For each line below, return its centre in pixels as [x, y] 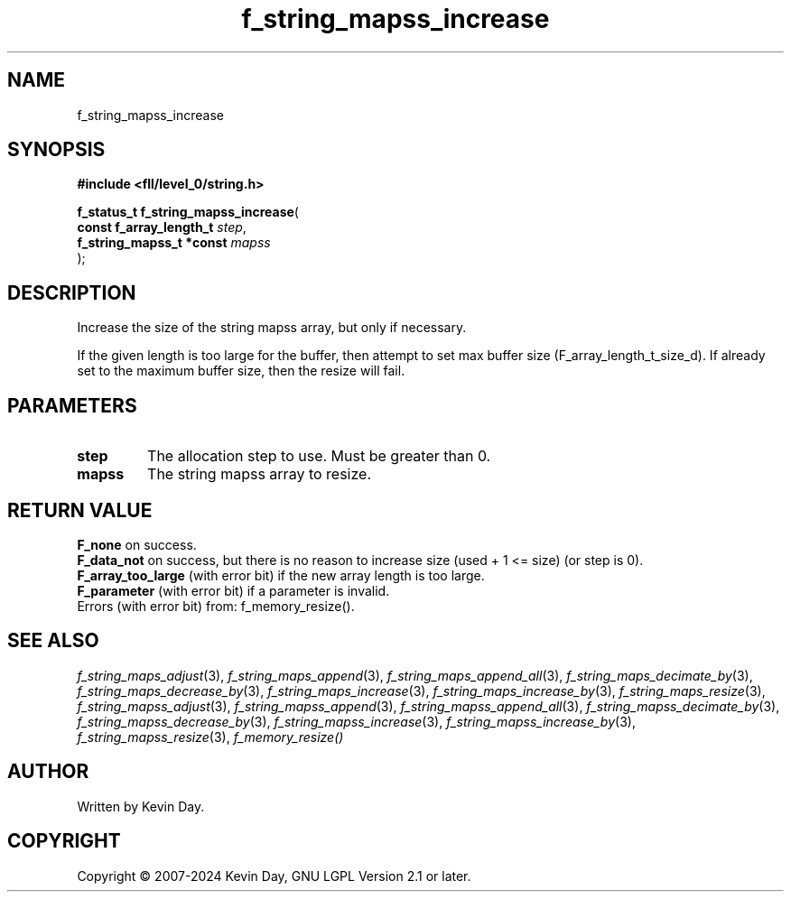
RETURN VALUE [80, 510]
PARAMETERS [72, 405]
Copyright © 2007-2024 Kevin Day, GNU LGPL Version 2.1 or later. [274, 876]
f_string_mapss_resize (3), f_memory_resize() [210, 737]
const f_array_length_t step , [162, 227]
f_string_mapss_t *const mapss [174, 243]
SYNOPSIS [56, 150]
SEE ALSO [53, 641]
